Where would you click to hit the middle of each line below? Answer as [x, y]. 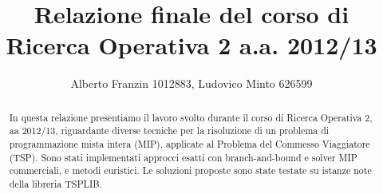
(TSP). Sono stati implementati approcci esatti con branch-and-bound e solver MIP [183, 157]
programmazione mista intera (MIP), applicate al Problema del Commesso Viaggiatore [190, 144]
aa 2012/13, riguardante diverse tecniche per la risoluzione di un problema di [169, 131]
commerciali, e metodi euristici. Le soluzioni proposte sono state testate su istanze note [190, 170]
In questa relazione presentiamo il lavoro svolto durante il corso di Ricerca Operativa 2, [191, 117]
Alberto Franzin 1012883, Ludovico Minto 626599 [191, 83]
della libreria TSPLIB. [55, 183]
